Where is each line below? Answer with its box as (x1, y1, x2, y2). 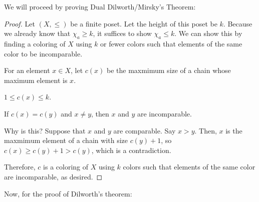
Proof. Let (4, 18, 35, 28)
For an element (4, 65, 50, 75)
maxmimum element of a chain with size (4, 135, 128, 145)
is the (225, 125, 242, 135)
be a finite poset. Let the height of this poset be (70, 18, 217, 28)
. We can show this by (174, 28, 242, 38)
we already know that (4, 28, 71, 38)
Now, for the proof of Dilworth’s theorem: (4, 188, 132, 198)
